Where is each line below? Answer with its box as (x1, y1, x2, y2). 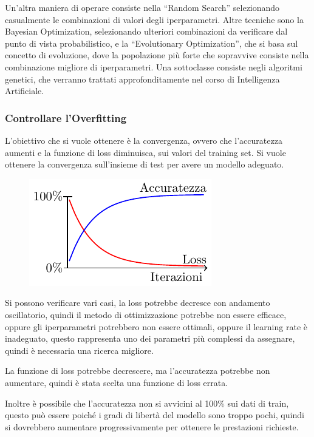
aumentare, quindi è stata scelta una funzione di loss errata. (5, 376, 228, 388)
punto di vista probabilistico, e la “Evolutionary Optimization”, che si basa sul (5, 36, 298, 49)
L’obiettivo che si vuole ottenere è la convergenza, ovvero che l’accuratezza (5, 134, 282, 146)
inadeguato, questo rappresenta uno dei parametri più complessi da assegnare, (5, 332, 295, 345)
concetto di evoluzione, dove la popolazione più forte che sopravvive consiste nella (5, 49, 309, 61)
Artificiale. (5, 84, 44, 97)
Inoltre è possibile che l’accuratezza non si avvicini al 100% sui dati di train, (5, 396, 289, 409)
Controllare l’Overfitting (5, 110, 127, 125)
